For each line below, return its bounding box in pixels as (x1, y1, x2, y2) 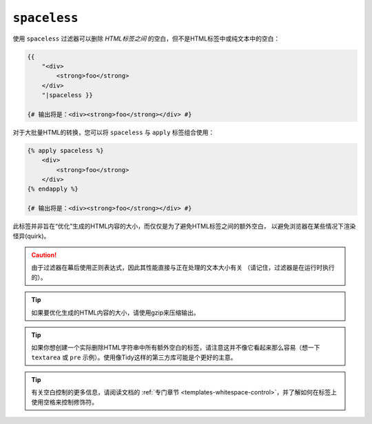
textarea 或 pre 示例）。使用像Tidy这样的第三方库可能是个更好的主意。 (31, 353, 237, 361)
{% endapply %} (27, 185, 79, 193)
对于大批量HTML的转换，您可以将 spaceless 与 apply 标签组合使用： (12, 128, 215, 136)
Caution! (31, 251, 57, 259)
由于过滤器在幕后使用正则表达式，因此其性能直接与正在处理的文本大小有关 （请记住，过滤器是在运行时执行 (31, 264, 335, 272)
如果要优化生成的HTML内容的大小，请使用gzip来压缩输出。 (31, 308, 200, 317)
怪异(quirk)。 (12, 231, 50, 240)
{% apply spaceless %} (27, 147, 104, 154)
